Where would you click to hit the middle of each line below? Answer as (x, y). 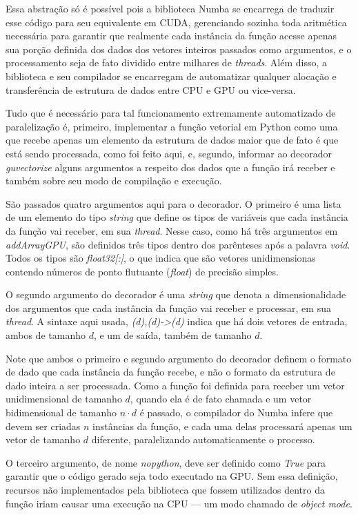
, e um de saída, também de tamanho (172, 335)
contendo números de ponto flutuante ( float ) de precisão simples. (142, 271)
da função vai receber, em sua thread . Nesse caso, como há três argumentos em (172, 230)
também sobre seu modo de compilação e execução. (114, 181)
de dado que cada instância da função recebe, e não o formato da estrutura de (170, 372)
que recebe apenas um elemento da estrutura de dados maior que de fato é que (172, 140)
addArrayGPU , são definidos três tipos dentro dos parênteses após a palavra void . (178, 244)
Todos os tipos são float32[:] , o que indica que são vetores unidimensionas (161, 258)
